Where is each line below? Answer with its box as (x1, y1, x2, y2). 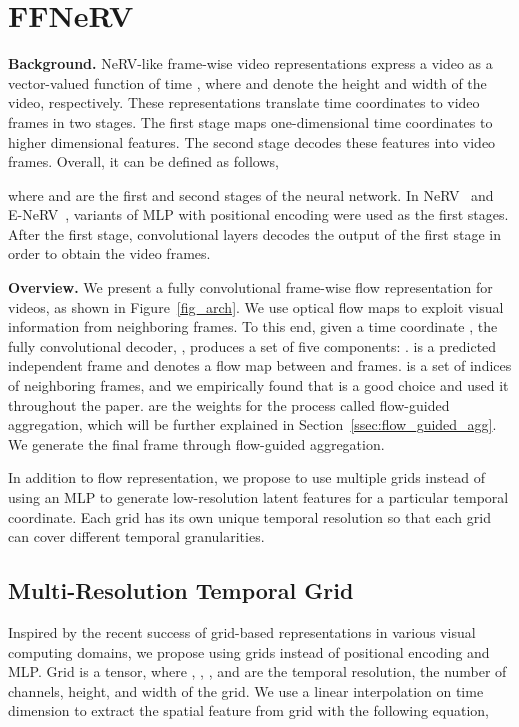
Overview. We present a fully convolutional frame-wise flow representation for (8, 277, 493, 298)
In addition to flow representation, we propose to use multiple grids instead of (8, 467, 485, 488)
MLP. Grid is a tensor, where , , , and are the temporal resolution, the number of (8, 661, 507, 682)
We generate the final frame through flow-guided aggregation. (8, 433, 385, 454)
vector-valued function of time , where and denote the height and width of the (8, 72, 487, 93)
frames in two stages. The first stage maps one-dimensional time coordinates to (8, 111, 493, 132)
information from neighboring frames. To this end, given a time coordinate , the (8, 316, 498, 337)
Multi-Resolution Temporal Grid (8, 575, 354, 606)
